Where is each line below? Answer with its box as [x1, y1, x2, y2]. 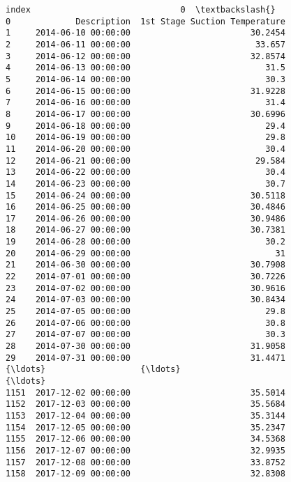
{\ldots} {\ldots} [6, 364, 181, 375]
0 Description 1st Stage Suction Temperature [6, 16, 285, 26]
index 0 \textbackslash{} [6, 5, 276, 15]
